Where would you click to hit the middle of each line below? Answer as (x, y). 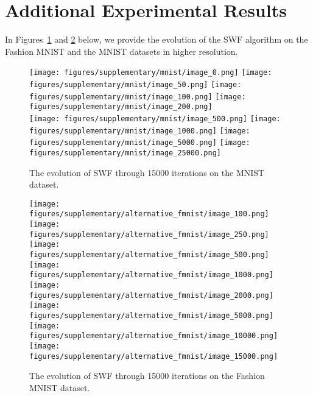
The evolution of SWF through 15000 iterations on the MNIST (147, 172)
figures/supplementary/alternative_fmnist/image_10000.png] (154, 336)
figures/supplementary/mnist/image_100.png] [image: (138, 97)
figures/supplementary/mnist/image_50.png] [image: (135, 84)
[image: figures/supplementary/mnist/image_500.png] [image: (155, 118)
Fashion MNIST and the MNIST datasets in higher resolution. (121, 51)
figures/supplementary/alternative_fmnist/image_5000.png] (151, 315)
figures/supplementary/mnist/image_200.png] (121, 107)
